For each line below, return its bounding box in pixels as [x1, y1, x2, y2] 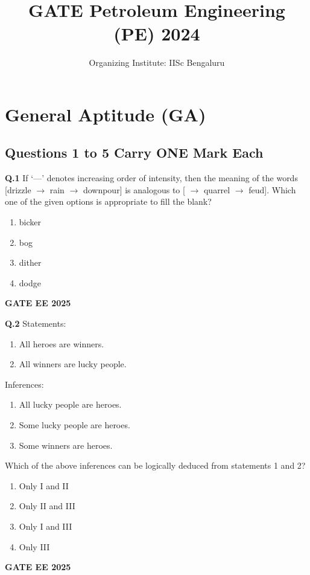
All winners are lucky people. [19, 358, 127, 370]
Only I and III [19, 519, 72, 532]
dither [19, 256, 42, 269]
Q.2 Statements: [5, 317, 66, 330]
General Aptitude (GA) [5, 101, 206, 126]
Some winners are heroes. [19, 438, 113, 451]
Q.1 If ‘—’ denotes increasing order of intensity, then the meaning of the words [5, 172, 298, 184]
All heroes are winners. [19, 337, 104, 350]
